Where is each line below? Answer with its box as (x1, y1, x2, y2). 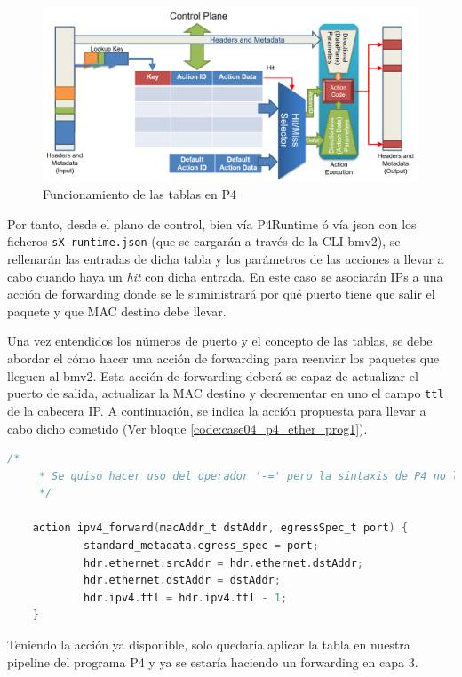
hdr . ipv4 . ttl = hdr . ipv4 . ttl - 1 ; (83, 591, 288, 604)
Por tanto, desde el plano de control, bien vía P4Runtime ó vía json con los (7, 214, 417, 233)
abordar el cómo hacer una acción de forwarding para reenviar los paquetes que (7, 349, 440, 368)
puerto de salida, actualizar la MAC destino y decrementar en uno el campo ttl (7, 384, 444, 402)
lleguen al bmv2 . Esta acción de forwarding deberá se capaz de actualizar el (7, 366, 418, 385)
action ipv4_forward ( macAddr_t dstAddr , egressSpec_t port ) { (32, 522, 409, 535)
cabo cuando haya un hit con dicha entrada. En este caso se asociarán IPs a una (7, 267, 443, 285)
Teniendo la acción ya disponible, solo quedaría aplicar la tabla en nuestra (7, 635, 410, 654)
